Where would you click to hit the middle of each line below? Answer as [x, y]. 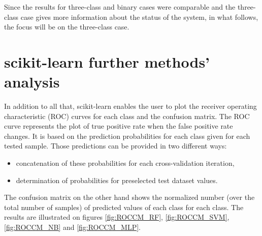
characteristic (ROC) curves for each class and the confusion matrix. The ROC [127, 116]
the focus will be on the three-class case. [67, 27]
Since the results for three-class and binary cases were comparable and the [120, 7]
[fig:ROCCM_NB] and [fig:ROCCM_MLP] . [72, 227]
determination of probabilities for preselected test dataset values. [117, 180]
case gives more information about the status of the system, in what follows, [139, 17]
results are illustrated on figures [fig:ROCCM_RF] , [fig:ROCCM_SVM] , [117, 217]
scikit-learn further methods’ [107, 61]
